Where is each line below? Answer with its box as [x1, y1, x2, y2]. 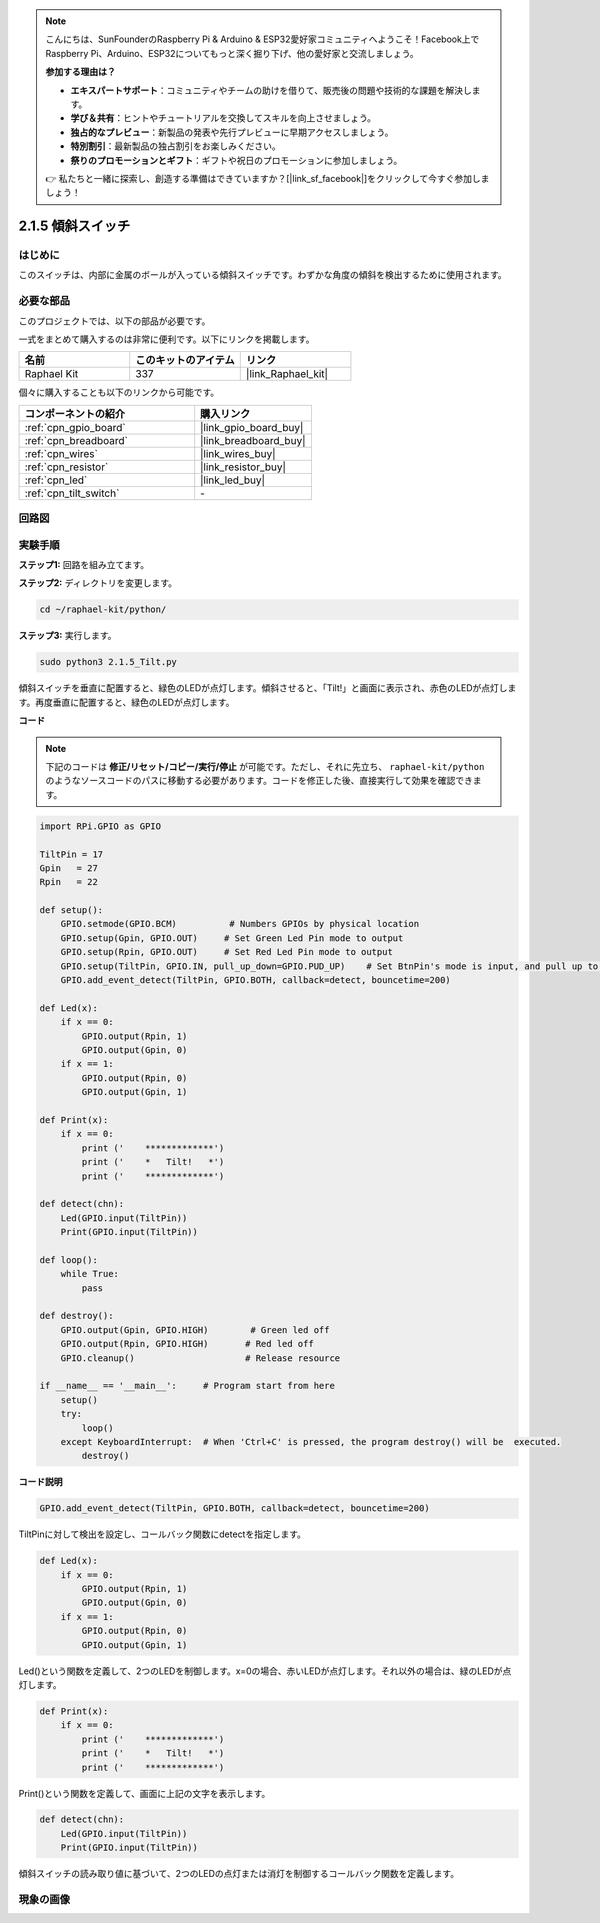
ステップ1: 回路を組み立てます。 [18, 559, 150, 571]
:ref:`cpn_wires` [24, 446, 99, 460]
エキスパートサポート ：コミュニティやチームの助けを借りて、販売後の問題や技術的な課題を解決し [70, 84, 472, 96]
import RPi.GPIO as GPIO [39, 820, 162, 832]
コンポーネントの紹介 [24, 406, 125, 420]
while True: [60, 1268, 120, 1280]
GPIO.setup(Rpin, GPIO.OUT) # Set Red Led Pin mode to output [60, 946, 394, 958]
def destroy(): [39, 1310, 114, 1322]
